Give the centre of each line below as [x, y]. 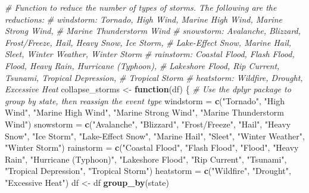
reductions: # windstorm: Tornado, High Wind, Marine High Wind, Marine [143, 19]
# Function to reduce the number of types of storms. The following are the [141, 7]
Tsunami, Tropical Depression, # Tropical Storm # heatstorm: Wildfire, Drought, [154, 77]
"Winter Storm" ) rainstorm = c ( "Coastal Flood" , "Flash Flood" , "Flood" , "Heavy [152, 147]
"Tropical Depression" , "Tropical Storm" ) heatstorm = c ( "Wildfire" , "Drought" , [148, 171]
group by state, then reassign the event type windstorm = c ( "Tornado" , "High [145, 100]
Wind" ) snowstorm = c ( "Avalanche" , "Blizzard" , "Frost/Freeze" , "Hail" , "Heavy [148, 124]
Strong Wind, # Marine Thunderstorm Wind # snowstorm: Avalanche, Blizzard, [153, 31]
